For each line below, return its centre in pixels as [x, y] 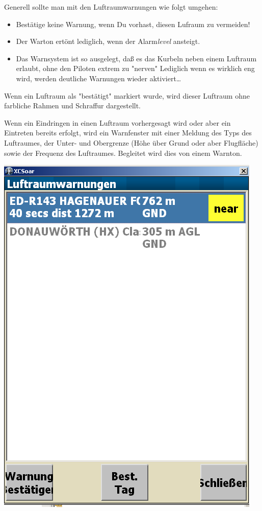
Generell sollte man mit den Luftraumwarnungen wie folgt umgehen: [111, 7]
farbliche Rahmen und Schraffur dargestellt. [73, 106]
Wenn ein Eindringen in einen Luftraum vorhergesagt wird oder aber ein [117, 122]
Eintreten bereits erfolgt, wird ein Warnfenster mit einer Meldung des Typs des [128, 133]
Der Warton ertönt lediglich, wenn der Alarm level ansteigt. [108, 41]
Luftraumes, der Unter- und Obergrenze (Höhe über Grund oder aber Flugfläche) [131, 142]
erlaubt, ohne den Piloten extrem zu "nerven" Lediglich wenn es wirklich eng [135, 68]
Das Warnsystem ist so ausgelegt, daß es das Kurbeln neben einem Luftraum [136, 58]
